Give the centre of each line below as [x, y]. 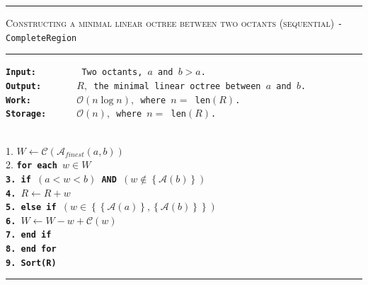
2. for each [31, 164]
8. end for [31, 249]
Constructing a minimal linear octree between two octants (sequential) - [174, 23]
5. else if [31, 208]
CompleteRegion [41, 38]
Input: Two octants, [74, 72]
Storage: [26, 114]
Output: [24, 86]
